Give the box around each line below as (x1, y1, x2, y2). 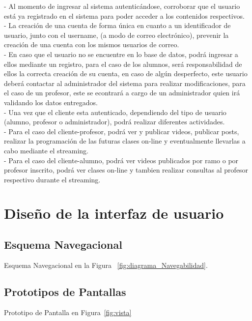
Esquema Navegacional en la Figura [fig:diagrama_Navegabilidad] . (4, 260, 208, 270)
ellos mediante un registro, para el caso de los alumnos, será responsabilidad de (4, 58, 242, 69)
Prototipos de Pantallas (4, 284, 126, 299)
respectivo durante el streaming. (4, 174, 101, 184)
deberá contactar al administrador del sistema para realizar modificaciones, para (4, 78, 246, 88)
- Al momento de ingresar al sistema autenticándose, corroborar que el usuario (4, 1, 240, 11)
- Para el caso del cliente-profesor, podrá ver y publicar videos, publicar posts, (4, 126, 239, 136)
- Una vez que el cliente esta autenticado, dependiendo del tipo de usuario (4, 107, 226, 117)
